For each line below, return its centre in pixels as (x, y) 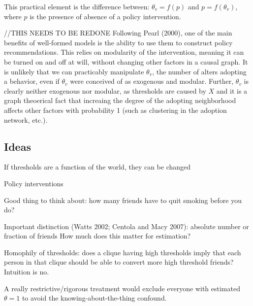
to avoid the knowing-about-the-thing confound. (94, 298)
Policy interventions (34, 183)
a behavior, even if (32, 81)
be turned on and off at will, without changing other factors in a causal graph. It (126, 61)
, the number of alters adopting (199, 71)
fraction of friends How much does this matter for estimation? (97, 236)
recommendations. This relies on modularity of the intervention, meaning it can (124, 52)
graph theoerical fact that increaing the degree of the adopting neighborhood (120, 100)
